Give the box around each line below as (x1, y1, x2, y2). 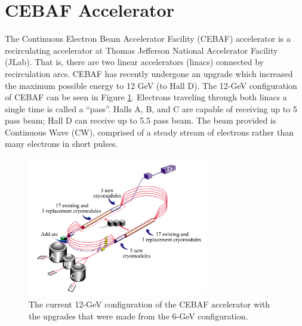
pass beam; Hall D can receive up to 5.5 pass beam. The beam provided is (5, 114, 276, 127)
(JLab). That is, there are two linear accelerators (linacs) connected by (5, 56, 264, 68)
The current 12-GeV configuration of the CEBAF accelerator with (29, 298, 270, 310)
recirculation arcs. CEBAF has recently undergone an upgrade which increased (5, 67, 293, 79)
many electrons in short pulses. (5, 137, 118, 150)
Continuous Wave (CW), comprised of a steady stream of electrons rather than (5, 125, 294, 138)
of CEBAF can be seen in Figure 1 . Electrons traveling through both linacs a (5, 91, 287, 103)
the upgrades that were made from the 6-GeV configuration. (29, 309, 248, 322)
